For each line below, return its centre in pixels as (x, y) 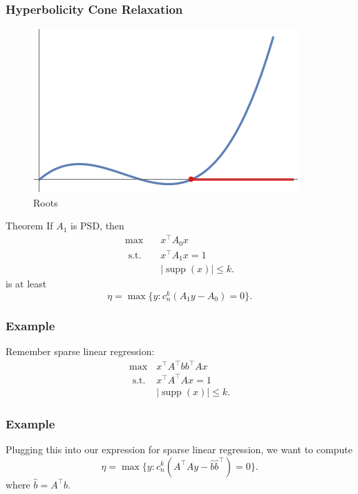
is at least (26, 284)
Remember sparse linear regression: (80, 351)
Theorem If (29, 226)
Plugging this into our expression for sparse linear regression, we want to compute (179, 449)
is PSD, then (97, 226)
